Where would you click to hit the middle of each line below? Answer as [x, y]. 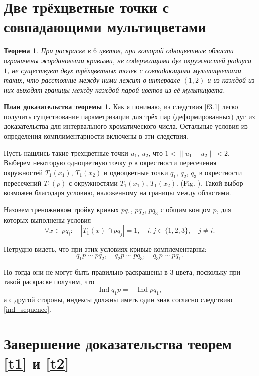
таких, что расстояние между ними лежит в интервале [92, 80]
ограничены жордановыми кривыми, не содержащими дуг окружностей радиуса [128, 60]
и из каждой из [231, 80]
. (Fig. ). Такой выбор [210, 183]
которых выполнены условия [48, 219]
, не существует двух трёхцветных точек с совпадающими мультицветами [124, 70]
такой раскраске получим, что [49, 281]
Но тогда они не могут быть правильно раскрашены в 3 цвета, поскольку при [122, 271]
